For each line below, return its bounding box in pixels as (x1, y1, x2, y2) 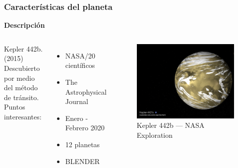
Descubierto (4, 63, 40, 73)
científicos (65, 60, 95, 70)
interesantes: (4, 111, 42, 121)
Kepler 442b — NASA (136, 120, 205, 130)
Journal (65, 96, 88, 107)
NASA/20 (65, 50, 96, 60)
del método (4, 82, 38, 93)
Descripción (4, 20, 45, 30)
